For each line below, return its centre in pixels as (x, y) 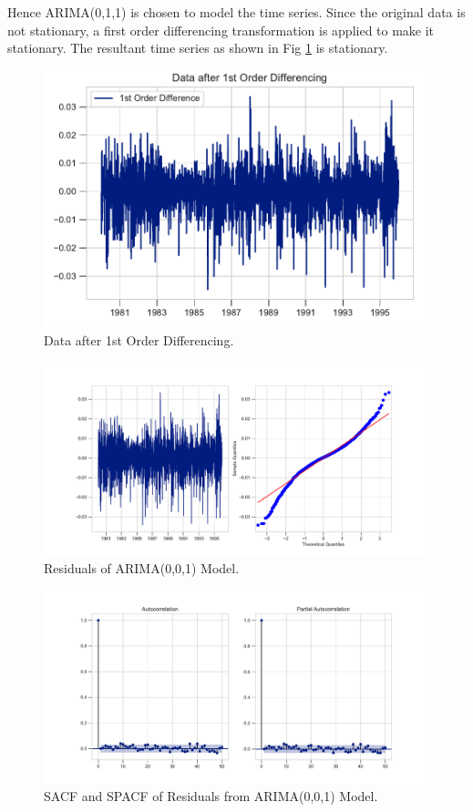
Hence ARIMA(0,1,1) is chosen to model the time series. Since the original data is (236, 12)
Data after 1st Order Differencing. (139, 340)
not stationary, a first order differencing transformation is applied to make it (221, 30)
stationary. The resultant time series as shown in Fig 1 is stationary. (198, 48)
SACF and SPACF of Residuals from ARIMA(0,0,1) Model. (211, 796)
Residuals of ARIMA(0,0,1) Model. (142, 568)
